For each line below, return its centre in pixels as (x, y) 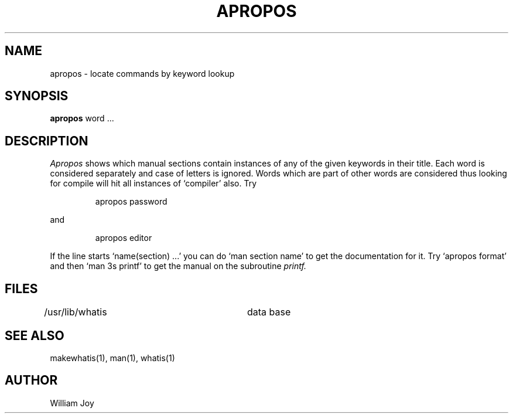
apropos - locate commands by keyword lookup (142, 73)
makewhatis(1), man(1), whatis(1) (112, 358)
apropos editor (124, 238)
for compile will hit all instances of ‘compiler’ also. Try (153, 183)
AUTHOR (31, 380)
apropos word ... (82, 118)
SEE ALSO (35, 335)
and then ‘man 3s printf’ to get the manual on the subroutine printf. (178, 266)
